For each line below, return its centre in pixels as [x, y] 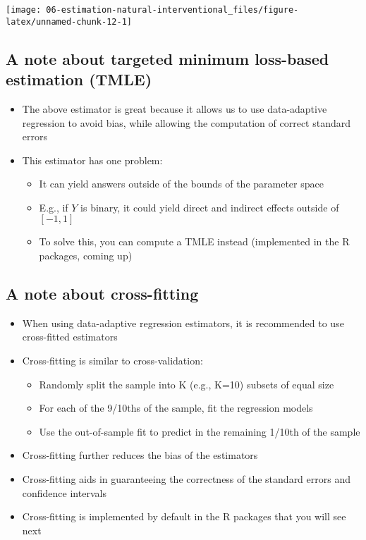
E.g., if [54, 207]
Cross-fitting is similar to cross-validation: [112, 361]
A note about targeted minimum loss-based [167, 58]
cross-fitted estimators [70, 337]
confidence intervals [64, 492]
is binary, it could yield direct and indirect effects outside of [210, 207]
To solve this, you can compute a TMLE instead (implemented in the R [194, 241]
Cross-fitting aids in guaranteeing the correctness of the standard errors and [186, 479]
